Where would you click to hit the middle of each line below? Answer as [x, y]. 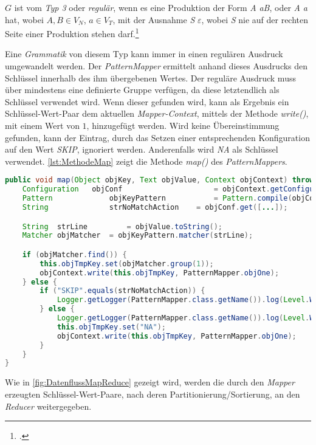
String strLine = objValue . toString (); [122, 226]
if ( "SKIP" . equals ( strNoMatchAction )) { [122, 291]
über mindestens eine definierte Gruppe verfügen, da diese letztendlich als [142, 90]
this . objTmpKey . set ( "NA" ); [111, 327]
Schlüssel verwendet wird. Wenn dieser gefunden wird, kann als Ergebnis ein [147, 101]
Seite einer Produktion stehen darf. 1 [72, 33]
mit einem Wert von [42, 125]
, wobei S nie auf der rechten [255, 19]
